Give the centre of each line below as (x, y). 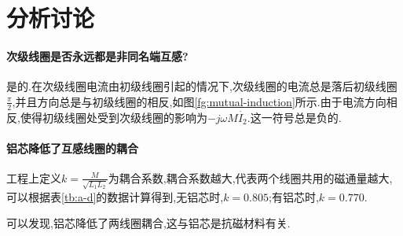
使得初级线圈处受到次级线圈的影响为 (114, 117)
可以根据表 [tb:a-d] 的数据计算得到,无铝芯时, (115, 196)
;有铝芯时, (294, 196)
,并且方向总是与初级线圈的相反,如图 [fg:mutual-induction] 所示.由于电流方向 (199, 101)
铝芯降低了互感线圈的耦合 (72, 147)
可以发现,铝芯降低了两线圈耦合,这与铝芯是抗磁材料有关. (148, 223)
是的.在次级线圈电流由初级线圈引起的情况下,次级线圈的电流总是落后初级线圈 (202, 86)
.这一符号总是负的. (294, 117)
